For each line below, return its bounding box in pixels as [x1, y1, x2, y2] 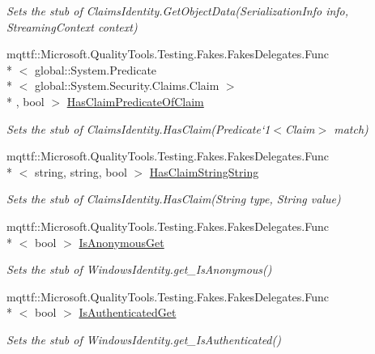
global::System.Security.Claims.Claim [34, 77, 219, 94]
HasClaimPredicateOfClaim [66, 92, 204, 109]
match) [334, 120, 369, 137]
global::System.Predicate [34, 61, 157, 78]
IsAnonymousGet [79, 233, 164, 250]
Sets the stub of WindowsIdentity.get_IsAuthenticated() [6, 331, 281, 348]
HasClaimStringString [149, 163, 259, 180]
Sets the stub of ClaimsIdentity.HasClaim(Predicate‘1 [6, 120, 271, 137]
